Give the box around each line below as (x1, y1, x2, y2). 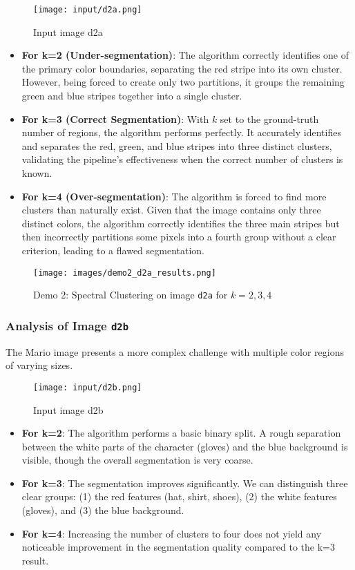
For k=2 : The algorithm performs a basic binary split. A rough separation (21, 426, 341, 440)
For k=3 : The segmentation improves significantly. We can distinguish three (21, 475, 348, 490)
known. (21, 166, 52, 180)
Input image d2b (33, 402, 104, 417)
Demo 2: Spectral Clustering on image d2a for (33, 287, 228, 302)
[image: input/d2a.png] (33, 5, 142, 15)
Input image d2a (33, 24, 103, 39)
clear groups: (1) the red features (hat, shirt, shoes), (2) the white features (21, 489, 337, 504)
